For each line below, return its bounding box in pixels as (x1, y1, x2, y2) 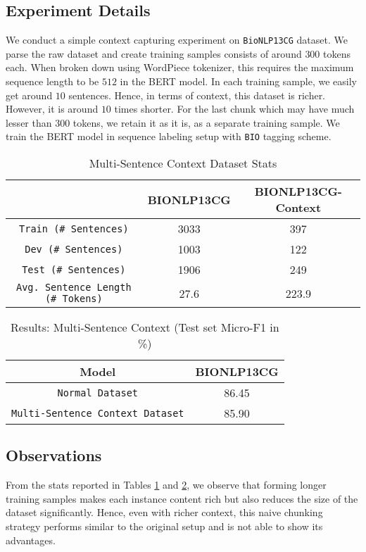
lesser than (6, 115, 52, 130)
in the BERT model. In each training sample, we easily (120, 74, 357, 89)
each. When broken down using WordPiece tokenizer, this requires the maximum (6, 60, 354, 75)
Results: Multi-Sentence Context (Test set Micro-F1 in (10, 319, 279, 336)
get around (6, 87, 53, 102)
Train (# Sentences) (19, 222, 129, 234)
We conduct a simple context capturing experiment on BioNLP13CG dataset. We (6, 32, 348, 47)
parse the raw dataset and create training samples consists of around (6, 46, 302, 61)
